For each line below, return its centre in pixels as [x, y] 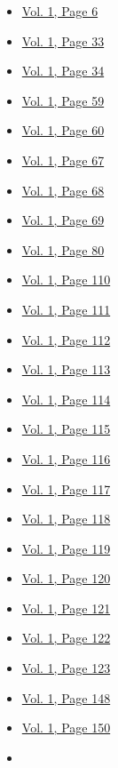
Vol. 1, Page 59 [63, 100]
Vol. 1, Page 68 [63, 190]
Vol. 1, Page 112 [66, 339]
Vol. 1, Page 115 [66, 429]
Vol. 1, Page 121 [66, 608]
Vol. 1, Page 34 [63, 71]
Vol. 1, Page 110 [66, 280]
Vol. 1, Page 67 [63, 160]
